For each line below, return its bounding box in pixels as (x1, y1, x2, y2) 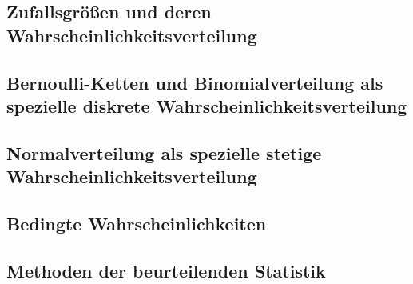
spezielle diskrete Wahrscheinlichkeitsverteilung (6, 93, 407, 118)
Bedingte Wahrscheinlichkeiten (6, 210, 267, 235)
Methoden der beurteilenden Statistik (6, 258, 326, 282)
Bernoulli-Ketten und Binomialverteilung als (6, 70, 383, 94)
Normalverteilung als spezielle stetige (6, 140, 322, 165)
